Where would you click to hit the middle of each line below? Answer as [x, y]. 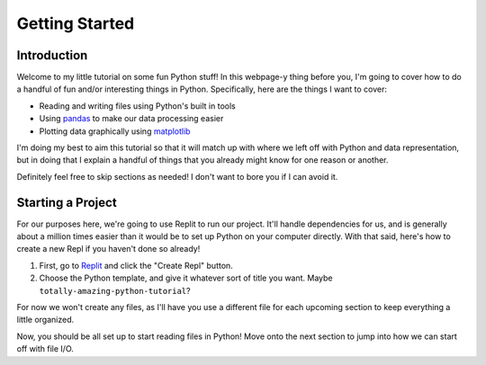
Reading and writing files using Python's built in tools [137, 106]
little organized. [45, 320]
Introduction [52, 55]
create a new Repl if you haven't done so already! [108, 249]
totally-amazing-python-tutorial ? [115, 290]
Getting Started [76, 23]
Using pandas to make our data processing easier [131, 119]
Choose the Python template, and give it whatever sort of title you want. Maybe [186, 278]
